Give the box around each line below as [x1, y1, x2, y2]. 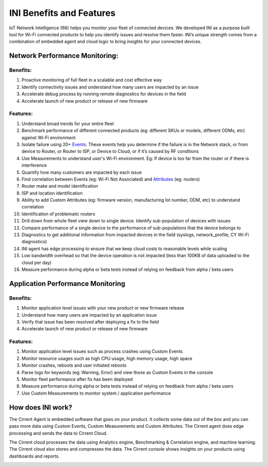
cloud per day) [21, 260, 52, 266]
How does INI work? [9, 403, 72, 411]
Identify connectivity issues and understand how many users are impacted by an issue [21, 84, 199, 90]
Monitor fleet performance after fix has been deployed [21, 376, 133, 382]
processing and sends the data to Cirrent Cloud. [9, 430, 108, 436]
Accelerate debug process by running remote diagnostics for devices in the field [21, 91, 186, 97]
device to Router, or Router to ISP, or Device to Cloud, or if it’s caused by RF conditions [21, 148, 199, 154]
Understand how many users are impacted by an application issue [21, 312, 157, 318]
